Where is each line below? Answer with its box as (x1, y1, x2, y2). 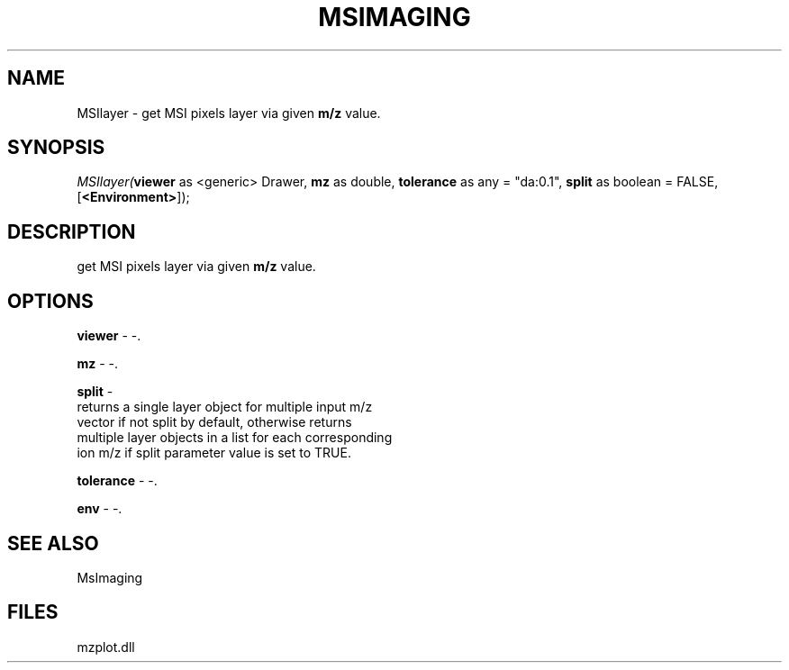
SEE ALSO (7, 531, 99, 555)
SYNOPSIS (7, 136, 105, 159)
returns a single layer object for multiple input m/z (77, 399, 373, 415)
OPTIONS (7, 289, 94, 312)
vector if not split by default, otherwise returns (77, 414, 352, 430)
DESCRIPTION (7, 220, 136, 243)
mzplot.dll (77, 638, 135, 655)
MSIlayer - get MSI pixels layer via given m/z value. (77, 104, 381, 121)
